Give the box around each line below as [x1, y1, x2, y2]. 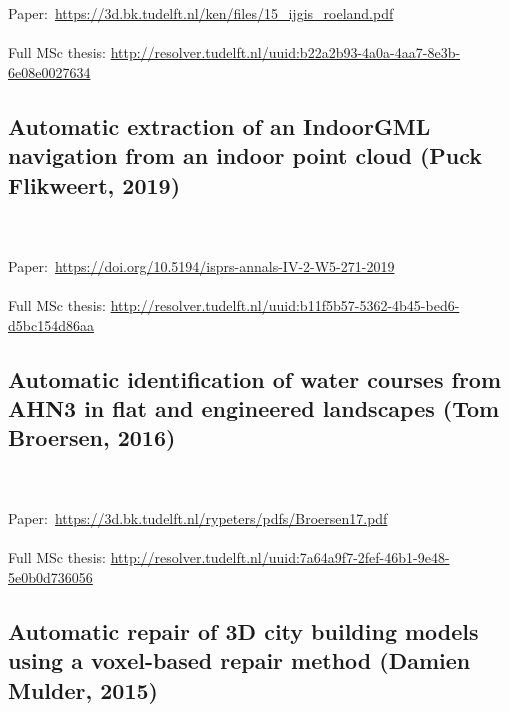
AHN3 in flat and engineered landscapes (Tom [8, 392, 500, 423]
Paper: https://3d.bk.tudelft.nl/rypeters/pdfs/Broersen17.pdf [8, 508, 388, 529]
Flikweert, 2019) [8, 169, 181, 200]
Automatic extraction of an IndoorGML [8, 110, 431, 141]
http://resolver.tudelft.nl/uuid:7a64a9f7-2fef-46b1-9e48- [110, 547, 450, 568]
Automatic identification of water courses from [8, 363, 502, 394]
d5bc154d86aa [8, 314, 94, 335]
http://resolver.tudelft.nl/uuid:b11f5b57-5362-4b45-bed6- [110, 294, 460, 315]
